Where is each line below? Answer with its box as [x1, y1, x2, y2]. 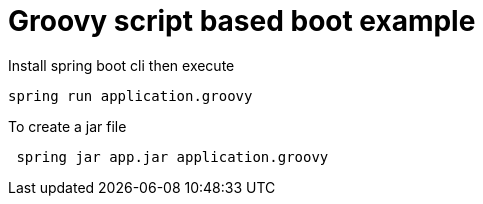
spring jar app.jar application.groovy [16, 148, 329, 165]
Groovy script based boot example [8, 4, 476, 38]
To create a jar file [8, 117, 127, 135]
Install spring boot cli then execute [8, 56, 235, 74]
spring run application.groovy [8, 87, 253, 104]
